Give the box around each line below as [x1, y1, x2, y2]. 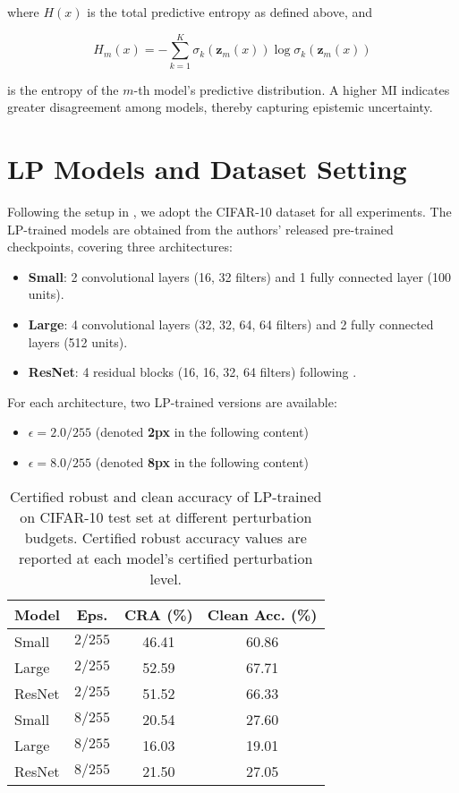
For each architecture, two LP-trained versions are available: [7, 392, 337, 411]
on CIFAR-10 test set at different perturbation [20, 506, 312, 527]
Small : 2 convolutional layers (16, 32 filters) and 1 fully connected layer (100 [28, 267, 452, 286]
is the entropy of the [7, 80, 119, 98]
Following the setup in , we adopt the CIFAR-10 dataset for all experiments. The [7, 202, 452, 221]
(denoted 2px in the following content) [95, 422, 309, 441]
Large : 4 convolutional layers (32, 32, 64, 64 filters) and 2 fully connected [28, 315, 434, 333]
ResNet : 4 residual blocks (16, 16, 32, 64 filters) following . [28, 362, 357, 381]
